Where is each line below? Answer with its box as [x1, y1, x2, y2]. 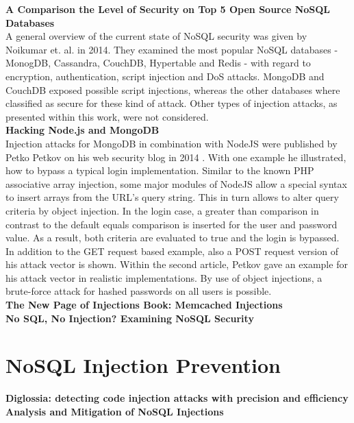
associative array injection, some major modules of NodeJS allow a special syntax [5, 176, 347, 191]
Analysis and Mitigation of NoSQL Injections [5, 404, 224, 418]
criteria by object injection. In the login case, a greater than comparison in [5, 203, 319, 217]
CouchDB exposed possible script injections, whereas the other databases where [5, 82, 340, 97]
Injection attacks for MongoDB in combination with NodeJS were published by [5, 136, 338, 150]
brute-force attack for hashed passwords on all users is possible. [5, 284, 272, 298]
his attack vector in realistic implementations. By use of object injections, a [5, 270, 323, 285]
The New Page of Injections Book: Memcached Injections [5, 298, 283, 312]
